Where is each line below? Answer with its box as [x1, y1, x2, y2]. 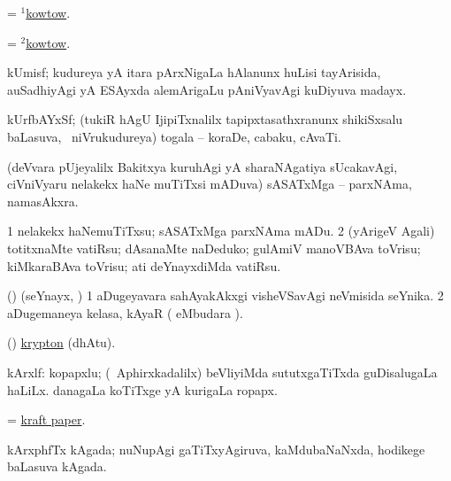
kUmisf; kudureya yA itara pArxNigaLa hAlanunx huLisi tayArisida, [7, 63, 381, 81]
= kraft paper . [7, 410, 86, 429]
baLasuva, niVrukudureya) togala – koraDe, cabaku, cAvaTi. [7, 127, 341, 145]
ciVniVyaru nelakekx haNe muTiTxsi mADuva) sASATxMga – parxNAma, [7, 175, 412, 193]
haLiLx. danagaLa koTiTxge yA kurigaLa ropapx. [7, 380, 278, 399]
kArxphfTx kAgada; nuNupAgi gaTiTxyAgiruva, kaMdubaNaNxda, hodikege [7, 439, 425, 458]
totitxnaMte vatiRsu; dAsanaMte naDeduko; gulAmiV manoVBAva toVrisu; [7, 238, 421, 257]
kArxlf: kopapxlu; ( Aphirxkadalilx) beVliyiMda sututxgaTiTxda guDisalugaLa [7, 362, 438, 381]
